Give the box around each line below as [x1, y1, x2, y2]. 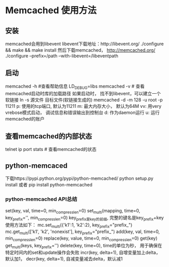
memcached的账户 [5, 116, 45, 122]
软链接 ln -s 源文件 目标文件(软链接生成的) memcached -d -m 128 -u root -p [5, 97, 163, 103]
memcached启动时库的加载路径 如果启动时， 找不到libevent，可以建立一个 [5, 90, 161, 96]
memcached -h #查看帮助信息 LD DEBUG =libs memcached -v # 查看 [5, 83, 145, 90]
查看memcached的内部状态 [5, 132, 92, 140]
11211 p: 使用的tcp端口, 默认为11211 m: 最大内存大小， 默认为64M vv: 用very [5, 103, 162, 109]
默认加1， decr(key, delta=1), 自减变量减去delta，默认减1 [5, 256, 123, 262]
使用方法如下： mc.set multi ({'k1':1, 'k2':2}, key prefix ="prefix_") [5, 222, 133, 229]
